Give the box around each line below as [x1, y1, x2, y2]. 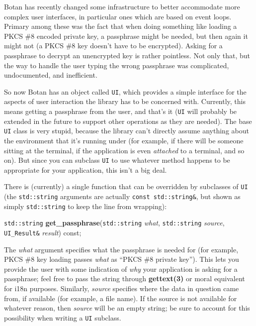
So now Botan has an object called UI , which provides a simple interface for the [4, 86, 247, 97]
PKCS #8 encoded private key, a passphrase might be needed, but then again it [4, 30, 248, 41]
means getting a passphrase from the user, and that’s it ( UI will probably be [4, 106, 237, 116]
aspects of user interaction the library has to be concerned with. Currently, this [4, 96, 246, 107]
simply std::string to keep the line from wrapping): [4, 201, 167, 211]
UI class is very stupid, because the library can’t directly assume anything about [4, 125, 249, 136]
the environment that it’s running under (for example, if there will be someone [4, 135, 244, 145]
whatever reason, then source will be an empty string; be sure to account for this [4, 303, 250, 313]
